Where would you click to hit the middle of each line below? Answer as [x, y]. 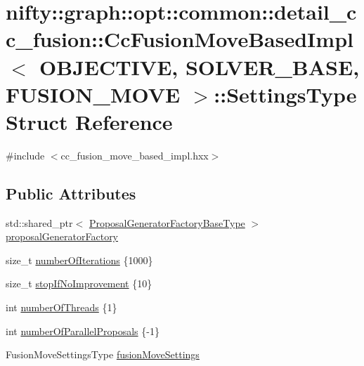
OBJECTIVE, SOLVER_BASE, [200, 66]
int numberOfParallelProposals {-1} [83, 331]
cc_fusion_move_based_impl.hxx [135, 155]
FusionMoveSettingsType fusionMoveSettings [103, 354]
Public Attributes [71, 193]
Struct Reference [89, 121]
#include [25, 155]
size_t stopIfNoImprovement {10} [79, 283]
